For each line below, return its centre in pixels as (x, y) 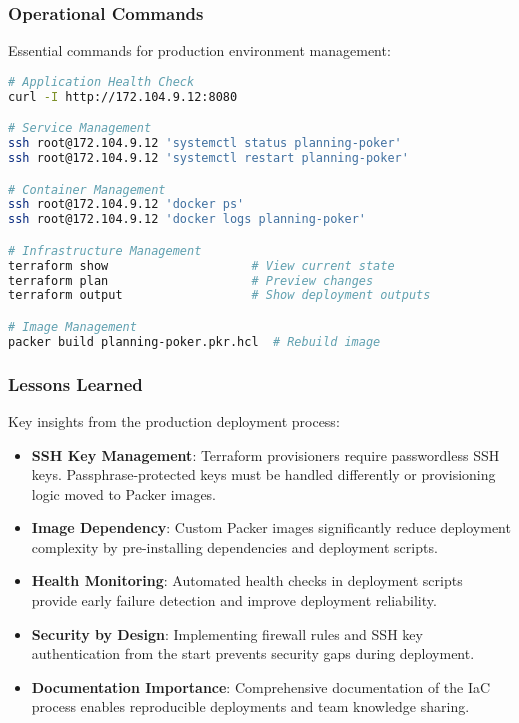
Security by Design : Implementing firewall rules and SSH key (227, 633)
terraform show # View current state (201, 265)
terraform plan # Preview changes (191, 280)
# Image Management (72, 326)
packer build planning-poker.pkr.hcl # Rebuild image (194, 341)
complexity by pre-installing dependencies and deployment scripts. (234, 546)
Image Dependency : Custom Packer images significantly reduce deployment (271, 527)
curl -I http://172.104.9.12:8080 (123, 96)
